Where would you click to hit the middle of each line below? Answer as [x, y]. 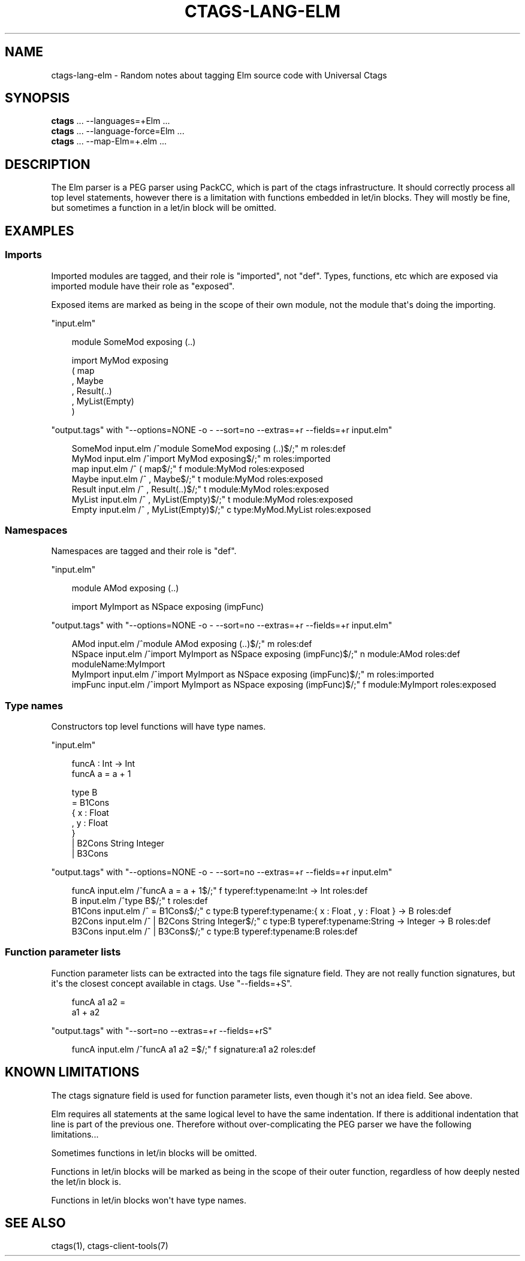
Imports [23, 255]
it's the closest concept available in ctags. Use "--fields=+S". [172, 983]
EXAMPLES [40, 231]
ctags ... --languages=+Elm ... [111, 121]
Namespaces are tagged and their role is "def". [144, 551]
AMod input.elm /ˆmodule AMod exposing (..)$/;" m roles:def [192, 644]
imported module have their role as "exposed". [143, 286]
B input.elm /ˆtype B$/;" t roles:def [140, 901]
